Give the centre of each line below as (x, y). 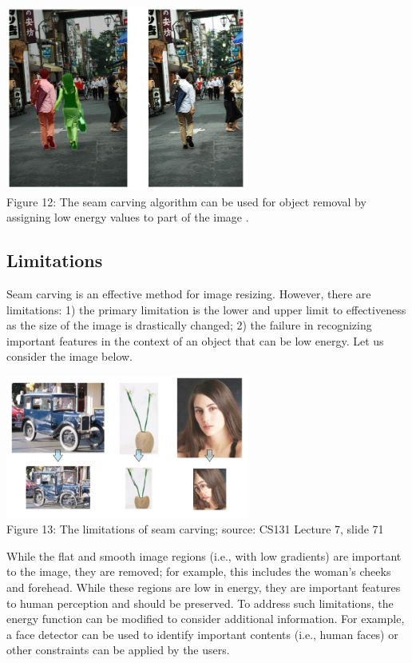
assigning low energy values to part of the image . (128, 217)
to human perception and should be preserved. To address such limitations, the (200, 603)
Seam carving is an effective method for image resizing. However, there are (189, 294)
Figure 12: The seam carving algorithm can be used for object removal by (186, 201)
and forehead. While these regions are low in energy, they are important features (204, 587)
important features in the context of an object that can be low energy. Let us (195, 340)
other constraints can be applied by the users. (118, 650)
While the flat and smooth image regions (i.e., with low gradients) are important (204, 555)
